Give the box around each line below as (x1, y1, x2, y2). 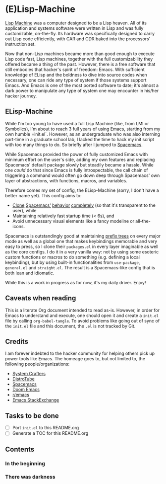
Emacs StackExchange (12, 397, 59, 403)
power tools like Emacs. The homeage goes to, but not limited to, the (5, 356, 145, 362)
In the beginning (5, 460, 46, 467)
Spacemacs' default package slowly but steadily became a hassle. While (5, 161, 154, 167)
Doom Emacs (12, 387, 40, 393)
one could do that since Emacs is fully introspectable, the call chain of (5, 167, 148, 173)
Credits (5, 337, 29, 346)
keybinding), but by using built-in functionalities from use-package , (5, 259, 140, 265)
